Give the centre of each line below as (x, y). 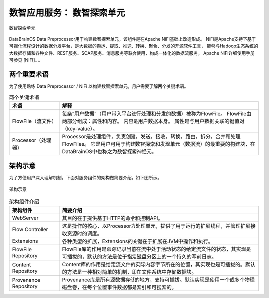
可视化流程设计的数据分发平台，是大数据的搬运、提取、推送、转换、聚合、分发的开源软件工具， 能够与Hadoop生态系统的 (134, 46)
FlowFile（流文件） (34, 121)
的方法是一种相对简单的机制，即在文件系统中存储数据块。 (129, 272)
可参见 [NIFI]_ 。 (26, 60)
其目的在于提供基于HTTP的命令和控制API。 (113, 218)
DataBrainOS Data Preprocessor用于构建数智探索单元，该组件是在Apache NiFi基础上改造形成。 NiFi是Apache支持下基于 (133, 39)
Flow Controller (30, 230)
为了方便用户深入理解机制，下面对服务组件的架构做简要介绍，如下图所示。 (85, 178)
